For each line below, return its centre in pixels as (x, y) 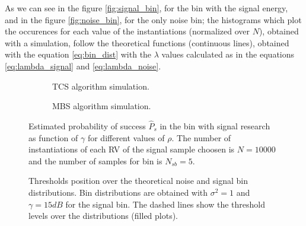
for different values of (126, 137)
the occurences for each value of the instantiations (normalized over (127, 31)
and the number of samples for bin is (95, 160)
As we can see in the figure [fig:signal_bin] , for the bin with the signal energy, (146, 8)
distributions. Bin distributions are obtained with (118, 192)
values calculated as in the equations (228, 54)
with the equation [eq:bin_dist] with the (78, 54)
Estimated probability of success (87, 125)
